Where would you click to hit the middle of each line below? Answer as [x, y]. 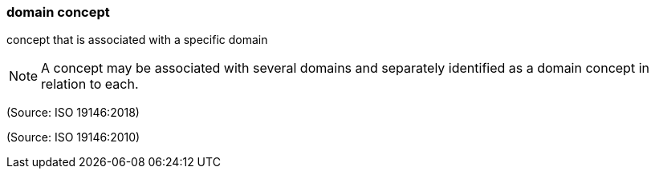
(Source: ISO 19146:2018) [73, 113]
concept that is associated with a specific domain [137, 40]
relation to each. [90, 84]
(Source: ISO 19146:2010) [73, 137]
